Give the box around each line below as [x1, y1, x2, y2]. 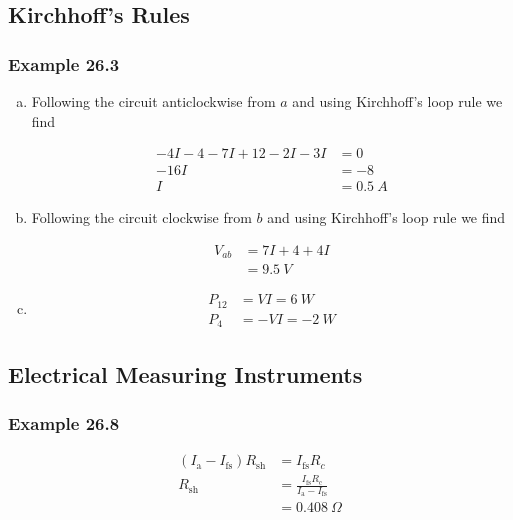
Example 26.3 [8, 51, 120, 76]
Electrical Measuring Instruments [8, 358, 363, 389]
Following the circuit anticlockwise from [31, 91, 276, 111]
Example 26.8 [8, 411, 120, 436]
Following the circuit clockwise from [31, 207, 252, 228]
